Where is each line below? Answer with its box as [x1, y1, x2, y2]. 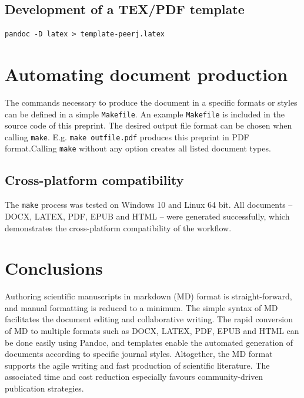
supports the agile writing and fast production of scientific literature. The [5, 359, 270, 371]
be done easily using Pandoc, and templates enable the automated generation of [5, 336, 293, 348]
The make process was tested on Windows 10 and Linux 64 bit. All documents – [5, 198, 293, 211]
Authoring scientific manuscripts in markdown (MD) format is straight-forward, [5, 290, 292, 302]
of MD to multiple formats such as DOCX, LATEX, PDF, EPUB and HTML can [5, 325, 299, 337]
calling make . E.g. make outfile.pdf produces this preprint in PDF [5, 130, 249, 143]
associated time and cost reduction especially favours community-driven [5, 370, 263, 383]
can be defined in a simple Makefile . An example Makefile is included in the [5, 107, 285, 120]
